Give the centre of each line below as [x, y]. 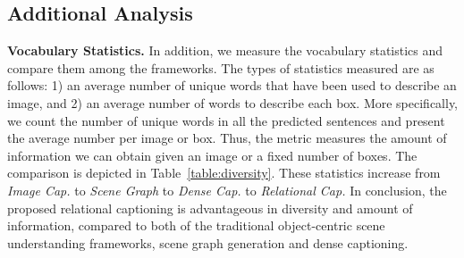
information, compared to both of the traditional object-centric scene [196, 225]
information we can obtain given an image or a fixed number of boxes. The [212, 155]
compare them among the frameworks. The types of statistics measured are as [221, 67]
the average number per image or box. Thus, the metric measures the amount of [227, 138]
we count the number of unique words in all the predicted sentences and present [226, 120]
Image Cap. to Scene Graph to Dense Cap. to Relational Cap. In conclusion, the [227, 190]
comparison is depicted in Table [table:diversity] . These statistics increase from [224, 173]
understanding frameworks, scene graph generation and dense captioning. [208, 242]
